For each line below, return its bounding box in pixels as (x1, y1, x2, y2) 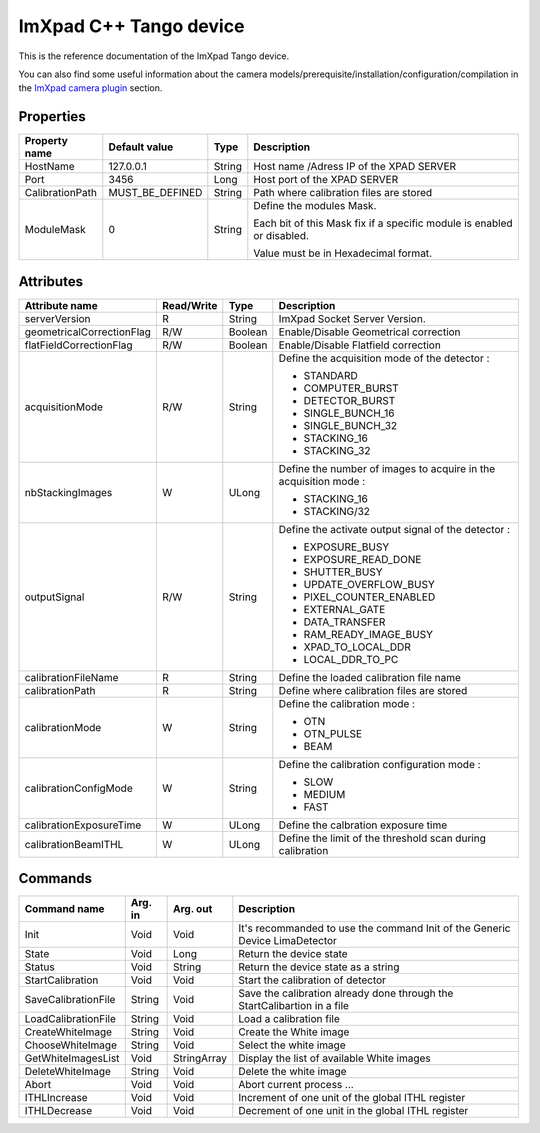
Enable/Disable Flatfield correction (278, 338, 442, 352)
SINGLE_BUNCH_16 (303, 406, 395, 420)
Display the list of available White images (238, 1051, 432, 1065)
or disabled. (253, 229, 310, 243)
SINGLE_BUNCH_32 (303, 418, 398, 432)
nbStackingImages (24, 485, 113, 499)
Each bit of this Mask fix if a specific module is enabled (253, 216, 514, 230)
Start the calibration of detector (238, 973, 387, 987)
